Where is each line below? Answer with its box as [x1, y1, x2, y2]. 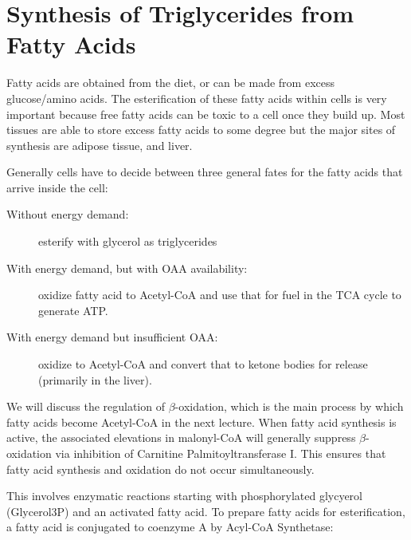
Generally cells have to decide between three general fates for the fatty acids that [6, 164, 403, 180]
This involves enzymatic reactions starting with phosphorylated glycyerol [6, 487, 362, 504]
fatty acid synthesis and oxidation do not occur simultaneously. [6, 460, 315, 477]
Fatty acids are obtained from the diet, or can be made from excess [6, 74, 335, 91]
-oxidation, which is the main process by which [174, 398, 404, 415]
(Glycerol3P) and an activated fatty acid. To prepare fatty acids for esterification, [6, 503, 405, 519]
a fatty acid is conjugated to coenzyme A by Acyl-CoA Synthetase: [6, 518, 334, 535]
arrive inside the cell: [6, 179, 108, 195]
